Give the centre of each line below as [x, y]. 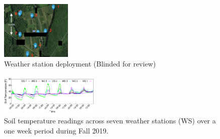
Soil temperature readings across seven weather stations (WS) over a [110, 121]
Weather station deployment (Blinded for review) [80, 64]
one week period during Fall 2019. [56, 130]
